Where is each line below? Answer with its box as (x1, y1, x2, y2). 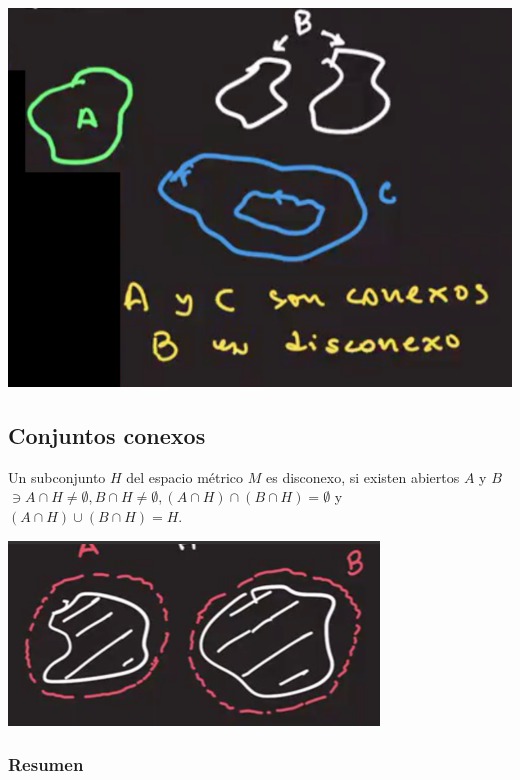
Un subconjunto (8, 466, 106, 487)
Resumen (8, 752, 84, 777)
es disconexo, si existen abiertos (265, 466, 460, 487)
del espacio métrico (126, 466, 244, 487)
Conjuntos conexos (8, 420, 206, 451)
